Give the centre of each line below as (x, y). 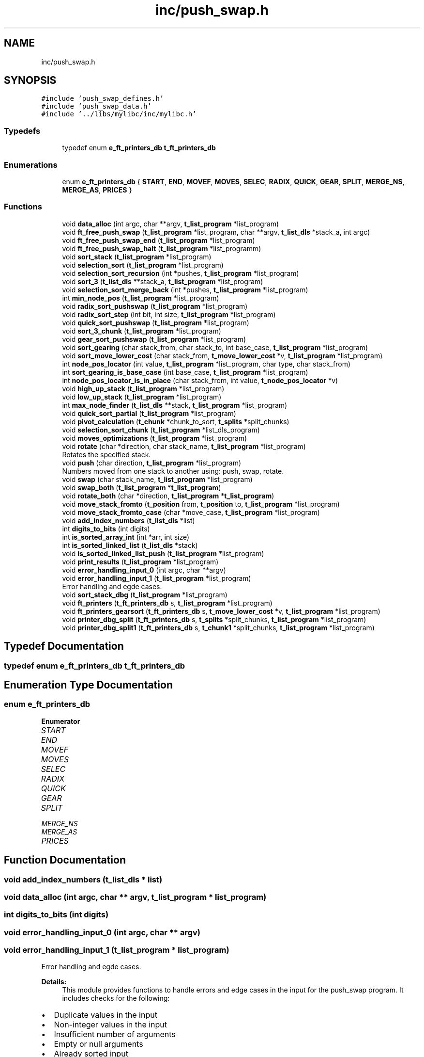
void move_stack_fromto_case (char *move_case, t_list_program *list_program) (191, 512)
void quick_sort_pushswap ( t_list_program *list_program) (156, 322)
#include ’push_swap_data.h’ (96, 106)
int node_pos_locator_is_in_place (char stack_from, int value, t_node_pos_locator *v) (200, 380)
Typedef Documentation (64, 646)
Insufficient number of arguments (115, 1034)
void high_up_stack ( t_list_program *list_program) (143, 388)
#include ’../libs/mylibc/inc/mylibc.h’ (119, 114)
